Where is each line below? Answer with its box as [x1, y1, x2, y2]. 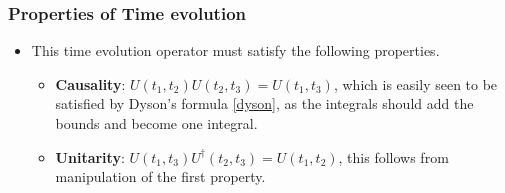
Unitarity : [55, 146, 125, 167]
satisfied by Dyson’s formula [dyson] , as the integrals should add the [55, 93, 474, 114]
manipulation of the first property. [55, 166, 266, 187]
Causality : [55, 73, 126, 94]
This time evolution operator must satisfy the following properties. [31, 40, 440, 61]
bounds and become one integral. [55, 113, 258, 133]
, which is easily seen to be [333, 73, 498, 94]
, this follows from [338, 146, 449, 167]
